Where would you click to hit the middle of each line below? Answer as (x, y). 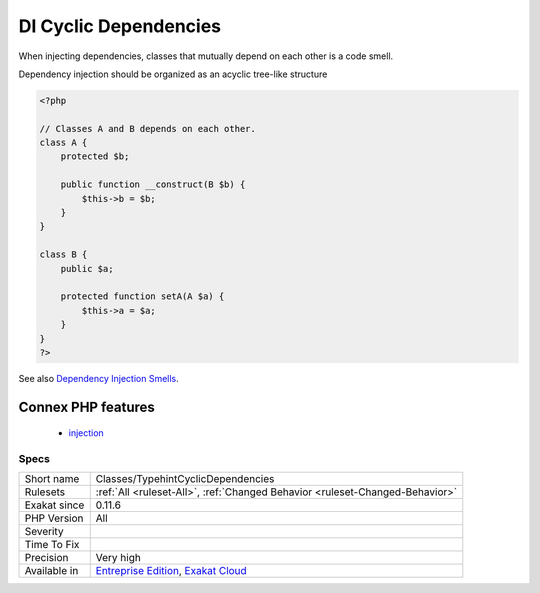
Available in (51, 571)
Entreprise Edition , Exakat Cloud (171, 571)
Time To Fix (52, 545)
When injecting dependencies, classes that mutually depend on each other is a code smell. (206, 56)
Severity (44, 532)
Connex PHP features (86, 406)
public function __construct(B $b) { (153, 184)
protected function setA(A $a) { (142, 296)
